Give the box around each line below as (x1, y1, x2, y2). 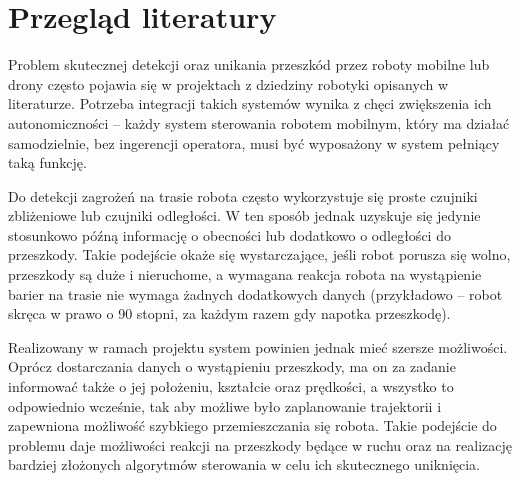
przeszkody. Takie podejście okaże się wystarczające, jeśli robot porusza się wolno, (8, 244, 511, 265)
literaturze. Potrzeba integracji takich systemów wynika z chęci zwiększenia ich (8, 93, 492, 114)
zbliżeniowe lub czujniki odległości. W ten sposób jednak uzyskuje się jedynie (8, 205, 481, 226)
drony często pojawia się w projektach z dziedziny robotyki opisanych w (8, 73, 449, 94)
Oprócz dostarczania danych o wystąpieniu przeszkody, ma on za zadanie (8, 356, 456, 377)
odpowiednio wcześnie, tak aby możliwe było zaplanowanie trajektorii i (8, 395, 442, 416)
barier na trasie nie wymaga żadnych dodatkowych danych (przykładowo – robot (8, 283, 503, 304)
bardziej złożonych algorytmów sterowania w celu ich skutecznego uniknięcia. (8, 454, 480, 475)
